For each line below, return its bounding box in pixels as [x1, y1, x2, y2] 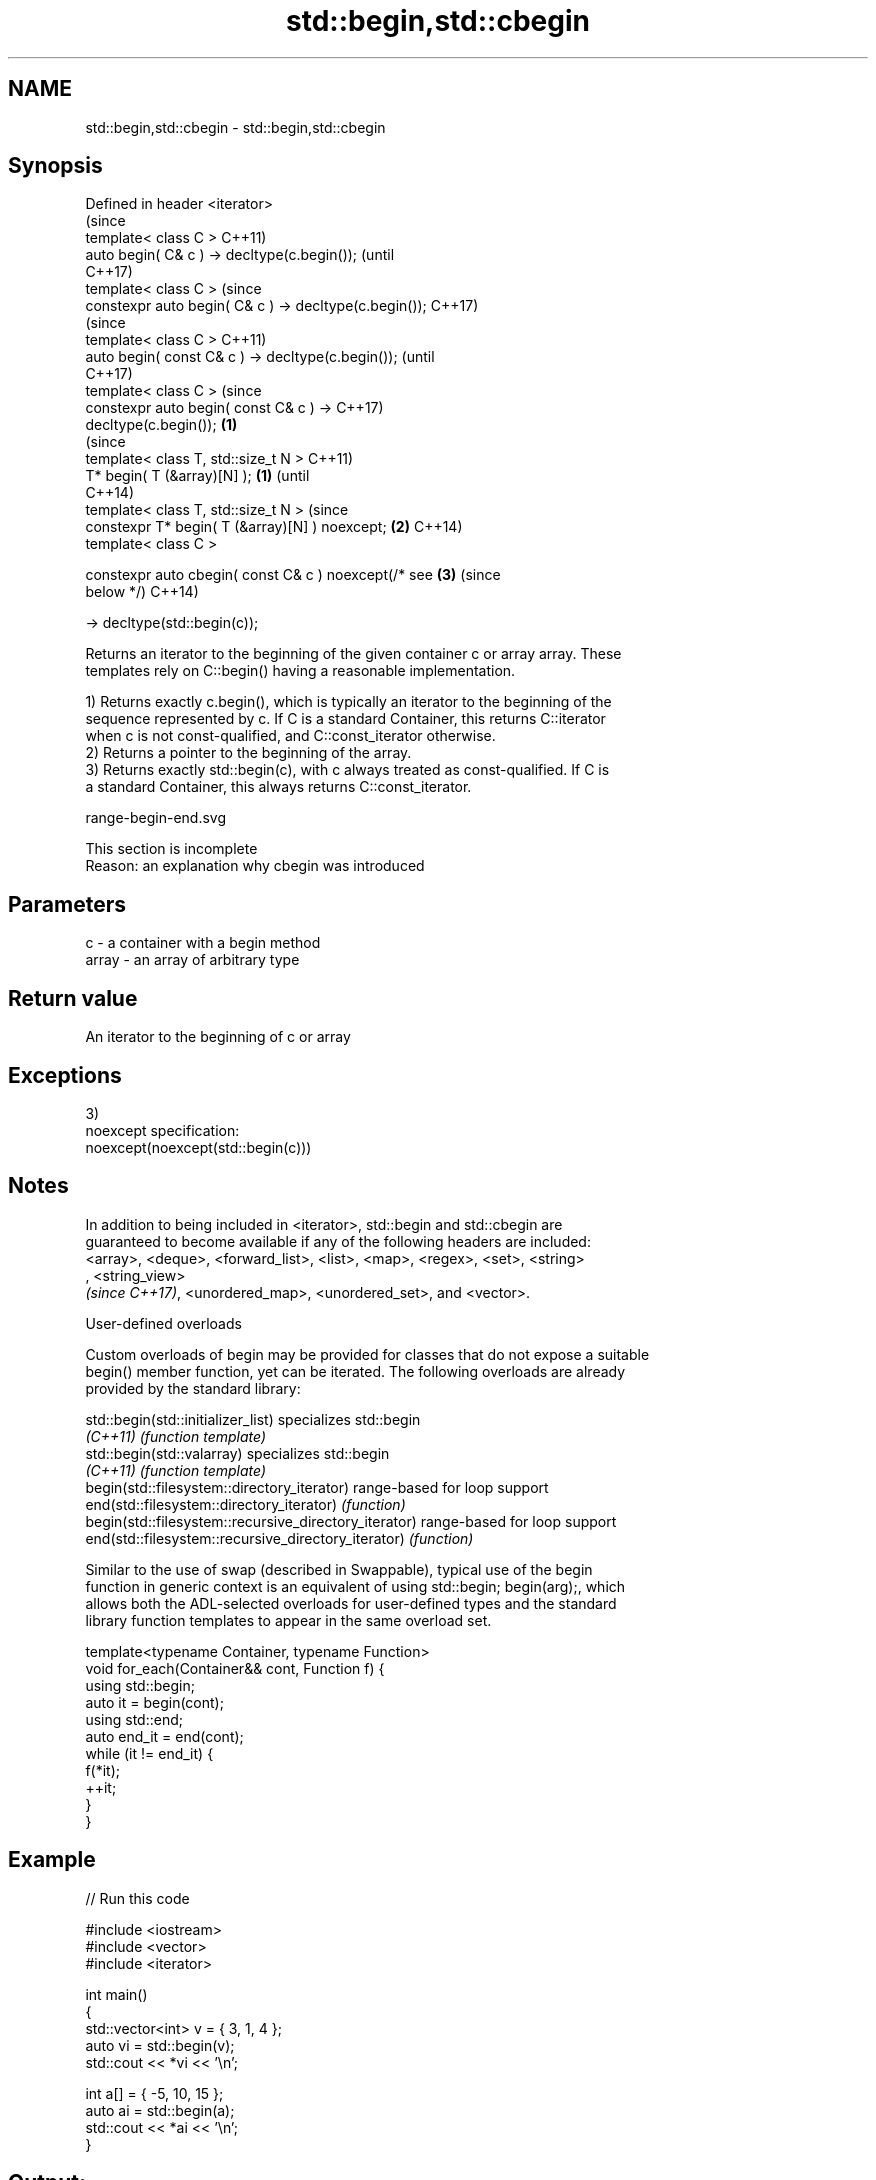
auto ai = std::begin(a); [85, 2101, 235, 2119]
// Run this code [85, 1889, 190, 1907]
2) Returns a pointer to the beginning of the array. [85, 744, 412, 762]
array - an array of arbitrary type [85, 951, 300, 969]
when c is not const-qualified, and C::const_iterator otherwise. [85, 727, 496, 745]
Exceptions [8, 1062, 122, 1088]
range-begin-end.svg [85, 809, 227, 827]
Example [8, 1847, 96, 1873]
